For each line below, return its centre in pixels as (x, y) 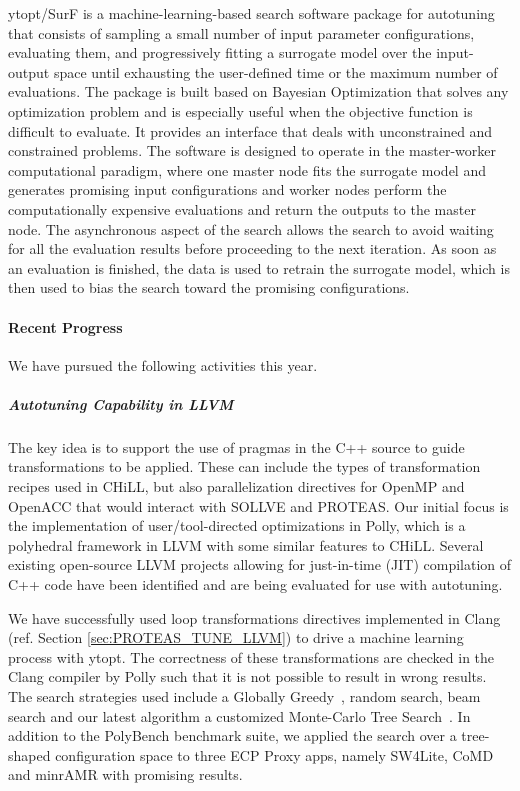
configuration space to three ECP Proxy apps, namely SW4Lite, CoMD (274, 754)
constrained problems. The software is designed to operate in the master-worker (252, 150)
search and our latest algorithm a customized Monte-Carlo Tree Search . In (239, 715)
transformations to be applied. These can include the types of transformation (244, 466)
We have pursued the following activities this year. (163, 364)
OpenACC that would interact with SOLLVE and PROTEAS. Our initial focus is (258, 505)
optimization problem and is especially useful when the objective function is (240, 110)
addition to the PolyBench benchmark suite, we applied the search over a (232, 735)
